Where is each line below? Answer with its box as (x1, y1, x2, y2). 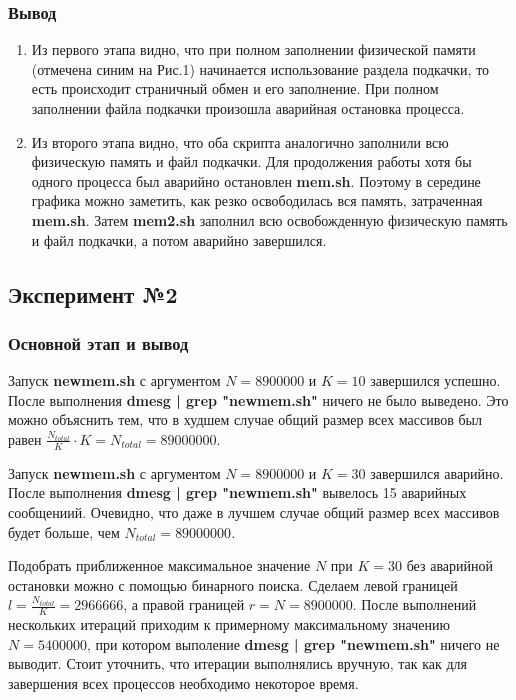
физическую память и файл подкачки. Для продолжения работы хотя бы (31, 151, 472, 172)
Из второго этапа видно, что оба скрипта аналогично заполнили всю (31, 131, 449, 152)
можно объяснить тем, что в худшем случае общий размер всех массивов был (8, 409, 482, 430)
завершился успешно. (370, 370, 501, 391)
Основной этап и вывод (8, 330, 189, 355)
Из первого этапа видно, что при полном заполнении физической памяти (31, 39, 476, 60)
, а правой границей (123, 594, 245, 615)
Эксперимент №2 (8, 278, 178, 309)
